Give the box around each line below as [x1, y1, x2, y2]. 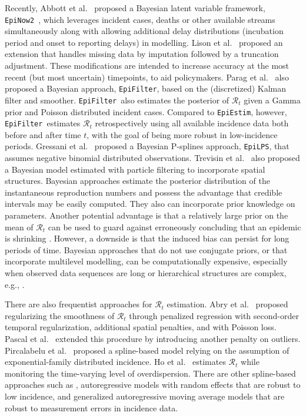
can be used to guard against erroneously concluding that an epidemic [48, 220, 301, 233]
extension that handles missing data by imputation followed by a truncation [5, 48, 279, 60]
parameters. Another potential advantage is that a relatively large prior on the [5, 209, 288, 222]
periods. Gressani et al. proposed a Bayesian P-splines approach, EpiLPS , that [5, 140, 290, 152]
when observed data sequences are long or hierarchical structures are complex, [5, 267, 287, 279]
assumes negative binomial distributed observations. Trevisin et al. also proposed [5, 152, 300, 164]
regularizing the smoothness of [5, 309, 115, 321]
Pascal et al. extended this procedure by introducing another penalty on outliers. [5, 333, 301, 344]
